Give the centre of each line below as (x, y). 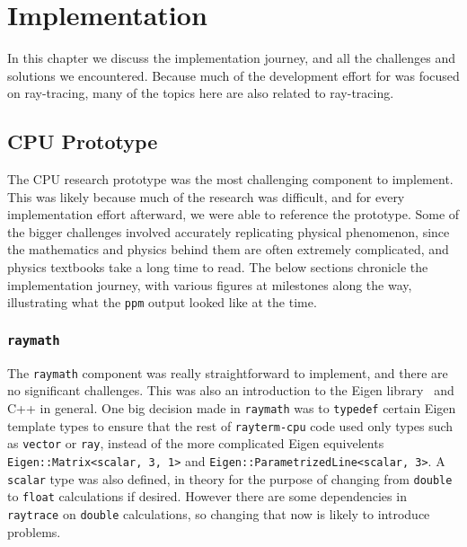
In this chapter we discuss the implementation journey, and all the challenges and (232, 58)
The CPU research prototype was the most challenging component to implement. (230, 179)
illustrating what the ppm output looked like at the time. (162, 302)
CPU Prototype (83, 141)
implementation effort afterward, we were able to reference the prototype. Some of (233, 214)
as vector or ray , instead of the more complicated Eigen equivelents (196, 443)
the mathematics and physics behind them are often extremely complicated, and (228, 249)
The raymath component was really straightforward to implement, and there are (228, 372)
